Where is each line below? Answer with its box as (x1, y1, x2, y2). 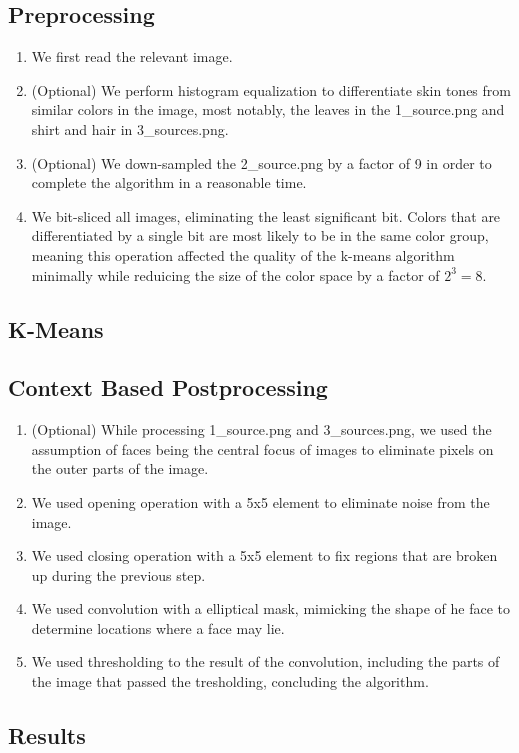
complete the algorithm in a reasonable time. (31, 172, 307, 193)
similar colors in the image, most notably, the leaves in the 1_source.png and (31, 99, 505, 120)
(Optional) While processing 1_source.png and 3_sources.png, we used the (31, 419, 492, 440)
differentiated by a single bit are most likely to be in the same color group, (31, 225, 489, 246)
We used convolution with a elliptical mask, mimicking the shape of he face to (31, 598, 510, 619)
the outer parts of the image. (31, 458, 209, 479)
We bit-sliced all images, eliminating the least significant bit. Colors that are (31, 205, 501, 226)
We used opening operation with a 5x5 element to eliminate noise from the (31, 491, 490, 512)
